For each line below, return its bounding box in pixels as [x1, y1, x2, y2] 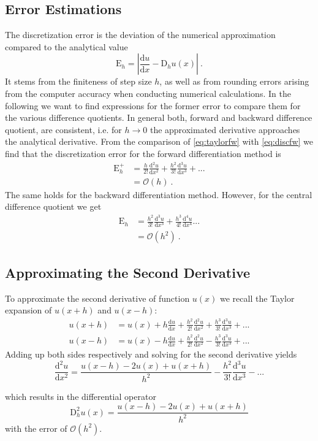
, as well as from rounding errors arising [159, 75, 309, 88]
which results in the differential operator [5, 389, 156, 402]
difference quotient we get [5, 200, 102, 213]
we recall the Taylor [220, 291, 295, 304]
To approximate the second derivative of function [5, 291, 190, 304]
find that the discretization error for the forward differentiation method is [5, 147, 281, 159]
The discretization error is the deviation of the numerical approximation [5, 28, 276, 41]
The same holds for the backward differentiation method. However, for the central [5, 188, 312, 201]
